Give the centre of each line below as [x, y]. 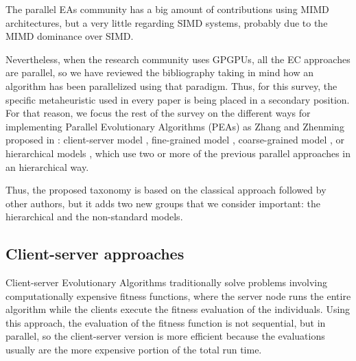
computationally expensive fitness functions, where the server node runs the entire [178, 295]
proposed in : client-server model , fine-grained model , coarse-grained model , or [175, 140]
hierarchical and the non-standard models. [94, 217]
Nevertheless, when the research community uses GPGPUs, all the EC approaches [178, 59]
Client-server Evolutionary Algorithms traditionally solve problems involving [167, 282]
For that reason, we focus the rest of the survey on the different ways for [158, 113]
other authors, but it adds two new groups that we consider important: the [163, 203]
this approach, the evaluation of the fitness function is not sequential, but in [166, 322]
